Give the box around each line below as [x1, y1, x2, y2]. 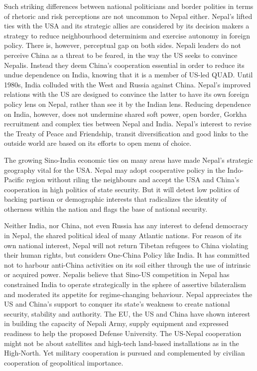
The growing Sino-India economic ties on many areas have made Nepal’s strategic [4, 154, 253, 165]
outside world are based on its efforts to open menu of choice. [4, 138, 192, 148]
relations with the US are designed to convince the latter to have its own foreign [4, 89, 249, 99]
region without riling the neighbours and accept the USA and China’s [26, 174, 240, 185]
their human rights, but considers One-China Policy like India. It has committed [4, 250, 250, 260]
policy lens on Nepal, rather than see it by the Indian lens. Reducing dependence [4, 98, 251, 109]
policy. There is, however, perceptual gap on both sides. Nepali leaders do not [4, 40, 241, 50]
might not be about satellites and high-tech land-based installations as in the [4, 338, 239, 348]
